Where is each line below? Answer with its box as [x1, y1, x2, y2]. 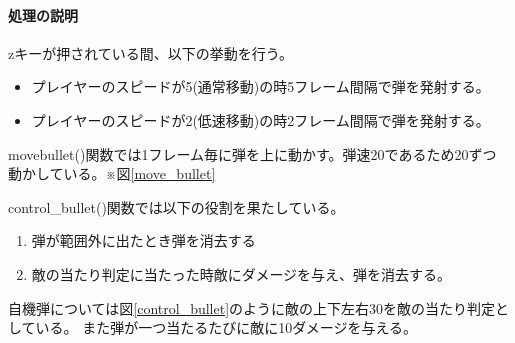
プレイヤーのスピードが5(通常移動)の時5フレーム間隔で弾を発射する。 [31, 76, 490, 97]
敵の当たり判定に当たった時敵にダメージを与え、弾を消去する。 [31, 263, 452, 284]
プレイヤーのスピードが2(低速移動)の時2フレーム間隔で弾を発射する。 [31, 109, 490, 130]
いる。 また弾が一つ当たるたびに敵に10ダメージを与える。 [35, 317, 418, 338]
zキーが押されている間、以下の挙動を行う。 [8, 42, 293, 63]
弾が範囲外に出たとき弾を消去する [31, 230, 256, 251]
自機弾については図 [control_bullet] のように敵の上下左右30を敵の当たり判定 [8, 297, 496, 318]
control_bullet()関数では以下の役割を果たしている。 [8, 196, 345, 217]
